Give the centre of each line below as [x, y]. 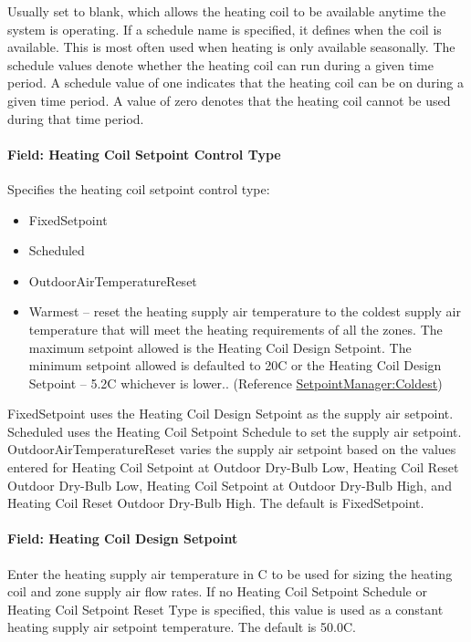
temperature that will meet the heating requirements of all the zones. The [235, 329]
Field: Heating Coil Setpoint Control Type [144, 154]
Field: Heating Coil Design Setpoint [123, 538]
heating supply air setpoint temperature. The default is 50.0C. [182, 627]
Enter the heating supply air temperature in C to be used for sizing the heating [230, 573]
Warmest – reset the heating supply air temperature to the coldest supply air [245, 311]
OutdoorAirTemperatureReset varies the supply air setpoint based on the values [232, 449]
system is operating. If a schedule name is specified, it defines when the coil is [225, 29]
